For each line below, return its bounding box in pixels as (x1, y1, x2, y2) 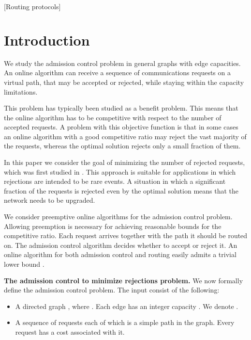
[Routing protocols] (4, 1, 61, 11)
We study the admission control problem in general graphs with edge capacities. (4, 58, 241, 68)
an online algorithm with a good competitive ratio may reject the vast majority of (4, 131, 247, 141)
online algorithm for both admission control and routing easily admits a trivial (4, 249, 236, 259)
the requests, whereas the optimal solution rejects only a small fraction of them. (4, 141, 241, 151)
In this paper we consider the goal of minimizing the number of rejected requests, (4, 157, 245, 167)
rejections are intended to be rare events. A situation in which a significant (4, 176, 226, 186)
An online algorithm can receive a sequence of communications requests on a (4, 67, 231, 78)
